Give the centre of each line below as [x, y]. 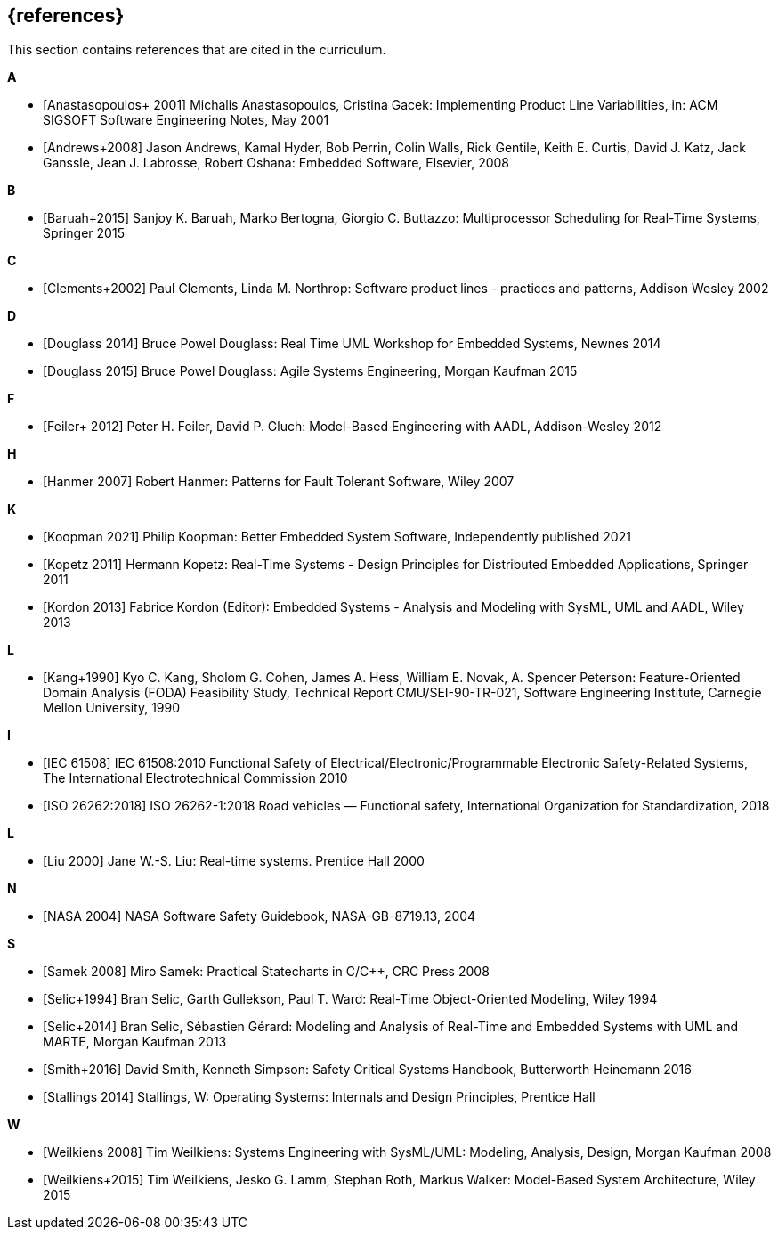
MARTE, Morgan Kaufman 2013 [135, 1042]
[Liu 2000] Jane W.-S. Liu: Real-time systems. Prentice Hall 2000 [234, 861]
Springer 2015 [84, 233]
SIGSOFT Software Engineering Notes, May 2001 [186, 120]
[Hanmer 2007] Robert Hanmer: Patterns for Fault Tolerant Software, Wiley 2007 [279, 482]
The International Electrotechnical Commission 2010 [195, 778]
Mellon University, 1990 [112, 708]
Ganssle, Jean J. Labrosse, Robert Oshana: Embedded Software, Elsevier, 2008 [276, 163]
